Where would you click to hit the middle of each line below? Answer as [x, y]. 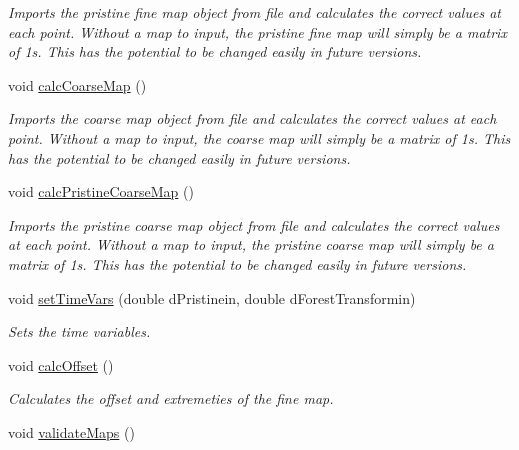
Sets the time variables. [79, 331]
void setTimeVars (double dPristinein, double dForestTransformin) [212, 297]
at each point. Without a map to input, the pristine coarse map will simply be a [251, 244]
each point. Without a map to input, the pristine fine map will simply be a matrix [257, 31]
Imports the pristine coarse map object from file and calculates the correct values [254, 224]
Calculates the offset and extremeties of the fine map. [171, 398]
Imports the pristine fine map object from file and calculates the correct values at [254, 12]
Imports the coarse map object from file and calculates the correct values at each [252, 118]
